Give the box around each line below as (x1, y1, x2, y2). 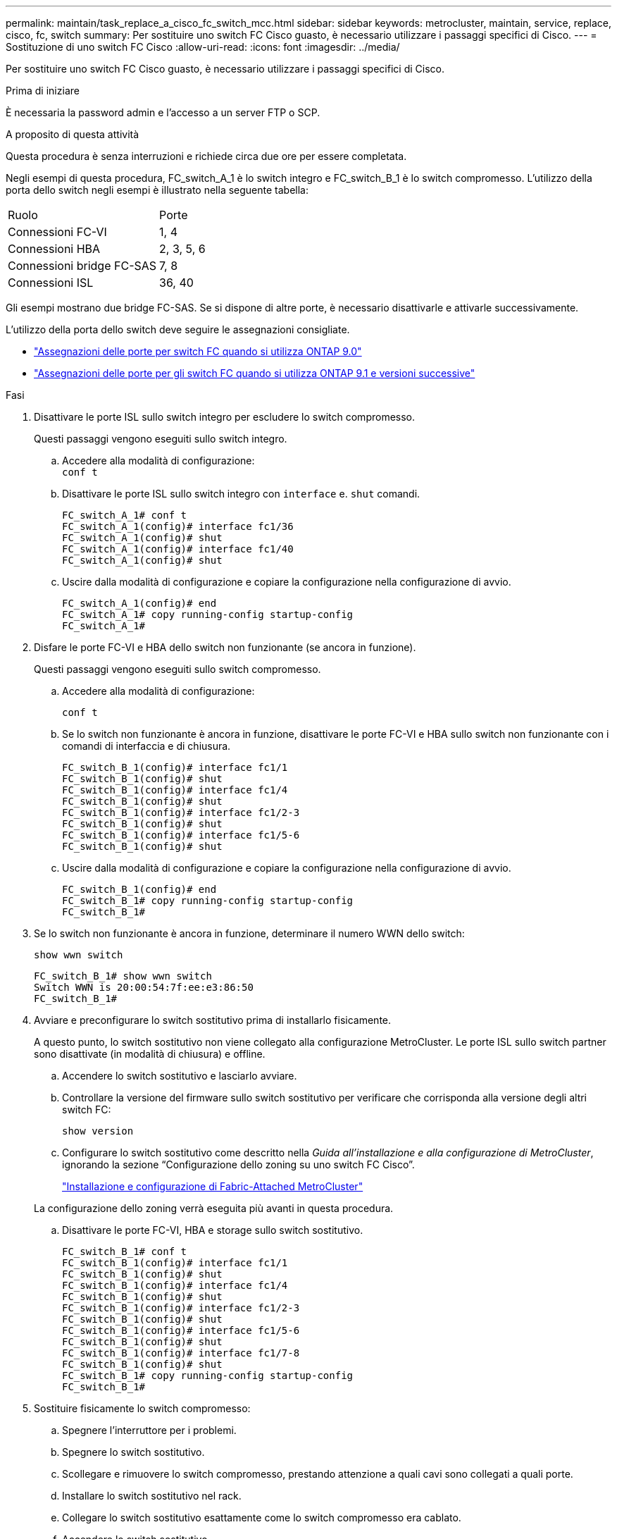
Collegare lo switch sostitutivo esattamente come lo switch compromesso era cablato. (62, 1512, 461, 1523)
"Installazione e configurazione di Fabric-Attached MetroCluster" (62, 1180, 363, 1192)
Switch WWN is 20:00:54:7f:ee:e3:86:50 (34, 982, 254, 993)
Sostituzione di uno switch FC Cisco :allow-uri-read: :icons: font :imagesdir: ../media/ (6, 41, 400, 53)
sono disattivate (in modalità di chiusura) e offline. (34, 1048, 266, 1060)
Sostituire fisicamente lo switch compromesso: (34, 1402, 251, 1414)
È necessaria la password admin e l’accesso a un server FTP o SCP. (6, 106, 320, 118)
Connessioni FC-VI (8, 225, 107, 239)
